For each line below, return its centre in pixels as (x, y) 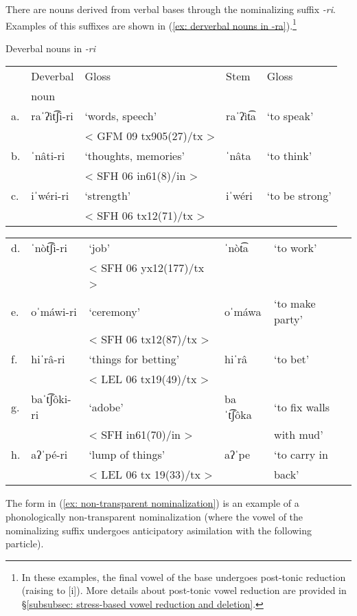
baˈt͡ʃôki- (51, 399)
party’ (288, 319)
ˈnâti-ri (48, 156)
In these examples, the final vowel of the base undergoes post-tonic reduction (184, 577)
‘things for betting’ (134, 359)
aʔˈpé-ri (49, 455)
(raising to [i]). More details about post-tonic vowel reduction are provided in (184, 590)
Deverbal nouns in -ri (51, 48)
